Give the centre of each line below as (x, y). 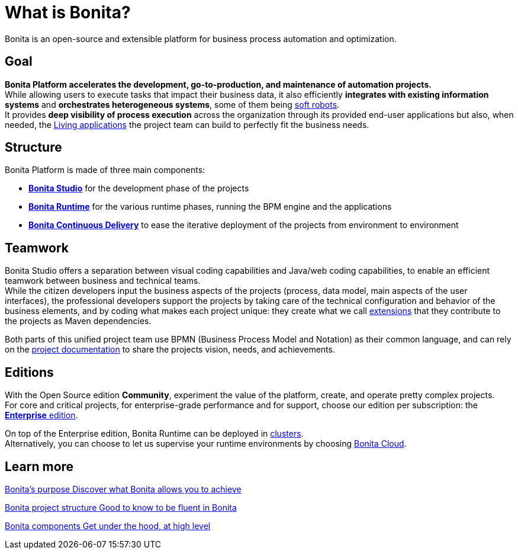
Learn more (39, 466)
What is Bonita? (68, 12)
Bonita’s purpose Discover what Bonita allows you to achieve (123, 489)
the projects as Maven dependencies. (78, 321)
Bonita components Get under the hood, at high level (108, 526)
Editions (29, 372)
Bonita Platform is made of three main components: (105, 170)
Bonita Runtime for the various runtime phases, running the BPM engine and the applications (210, 207)
